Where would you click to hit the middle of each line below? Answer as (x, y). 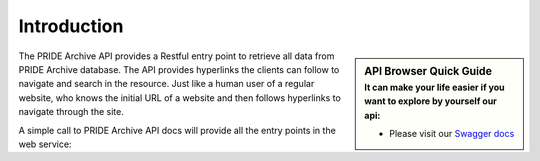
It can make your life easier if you (434, 87)
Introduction (71, 26)
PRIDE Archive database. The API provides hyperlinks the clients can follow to (179, 69)
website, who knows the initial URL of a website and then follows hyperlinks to (180, 97)
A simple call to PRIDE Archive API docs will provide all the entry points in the (177, 130)
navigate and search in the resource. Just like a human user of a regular (166, 84)
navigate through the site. (71, 112)
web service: (45, 144)
